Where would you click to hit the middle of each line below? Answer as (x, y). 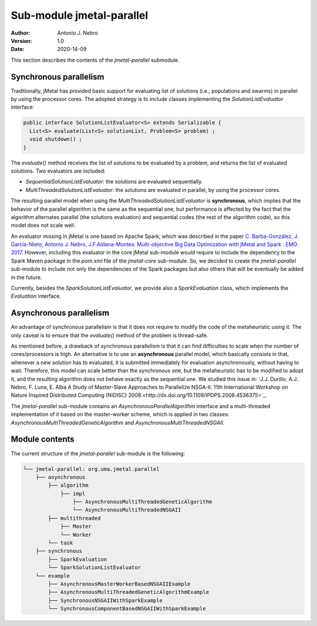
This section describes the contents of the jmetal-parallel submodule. (95, 60)
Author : (21, 33)
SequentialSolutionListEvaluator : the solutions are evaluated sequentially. (114, 181)
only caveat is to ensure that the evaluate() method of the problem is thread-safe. (109, 335)
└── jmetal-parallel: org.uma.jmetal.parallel (91, 469)
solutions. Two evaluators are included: (58, 171)
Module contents (43, 440)
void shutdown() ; (56, 139)
